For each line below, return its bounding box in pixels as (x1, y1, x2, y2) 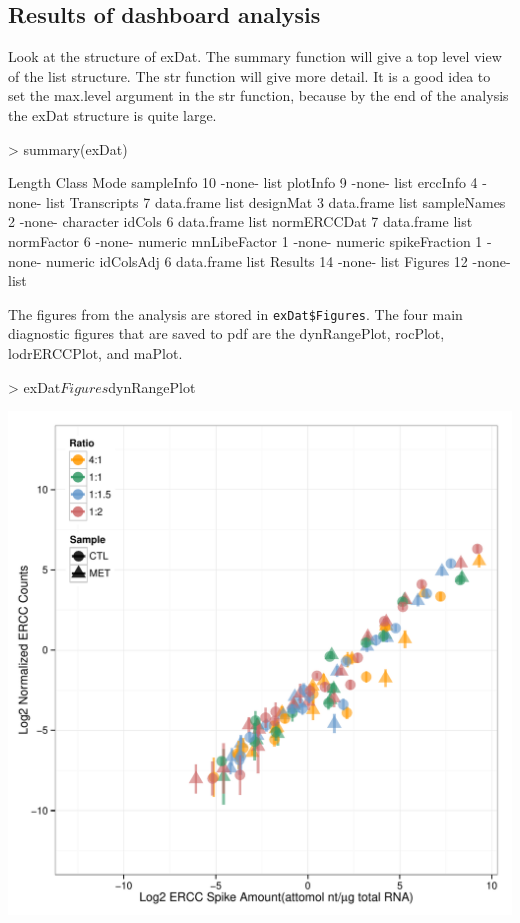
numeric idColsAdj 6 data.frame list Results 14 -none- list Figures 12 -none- (46, 250, 511, 271)
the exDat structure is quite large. (8, 104, 217, 125)
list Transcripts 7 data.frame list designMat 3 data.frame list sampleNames (46, 191, 506, 212)
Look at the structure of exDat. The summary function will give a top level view (8, 46, 502, 67)
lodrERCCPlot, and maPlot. (8, 342, 183, 363)
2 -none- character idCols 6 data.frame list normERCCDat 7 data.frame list (8, 211, 473, 232)
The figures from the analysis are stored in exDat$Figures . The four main (8, 303, 463, 324)
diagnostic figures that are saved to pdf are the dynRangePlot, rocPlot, (8, 323, 445, 344)
